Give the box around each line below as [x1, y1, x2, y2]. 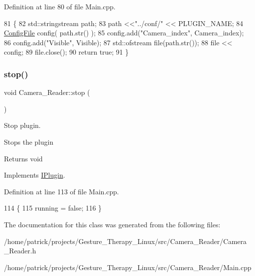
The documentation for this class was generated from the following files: [4, 219, 221, 229]
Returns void [4, 153, 43, 163]
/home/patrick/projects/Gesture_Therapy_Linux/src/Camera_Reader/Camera [4, 236, 247, 246]
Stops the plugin [4, 136, 54, 147]
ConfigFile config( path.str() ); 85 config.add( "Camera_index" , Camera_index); [4, 28, 244, 38]
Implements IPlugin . [4, 170, 65, 180]
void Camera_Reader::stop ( [4, 87, 90, 97]
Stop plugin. [4, 120, 41, 130]
